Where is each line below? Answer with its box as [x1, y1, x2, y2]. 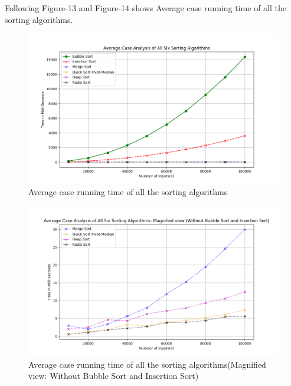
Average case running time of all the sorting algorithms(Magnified [28, 358, 266, 370]
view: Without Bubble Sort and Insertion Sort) [28, 369, 199, 382]
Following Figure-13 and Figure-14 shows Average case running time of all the [5, 2, 286, 14]
